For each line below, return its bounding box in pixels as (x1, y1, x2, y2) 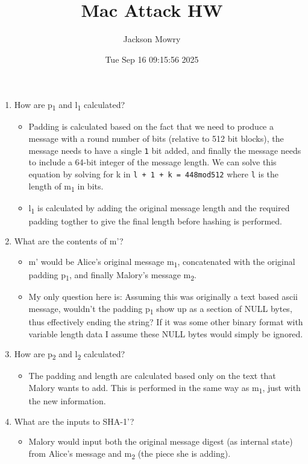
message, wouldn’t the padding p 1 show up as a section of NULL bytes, (28, 302, 292, 316)
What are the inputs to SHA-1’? (14, 415, 134, 427)
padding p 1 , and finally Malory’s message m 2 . (28, 269, 196, 282)
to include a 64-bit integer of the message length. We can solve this (28, 156, 277, 168)
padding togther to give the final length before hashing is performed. (28, 214, 282, 227)
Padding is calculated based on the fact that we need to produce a (28, 120, 274, 133)
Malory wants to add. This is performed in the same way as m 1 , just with (28, 381, 301, 395)
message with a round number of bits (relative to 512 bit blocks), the (28, 132, 284, 145)
